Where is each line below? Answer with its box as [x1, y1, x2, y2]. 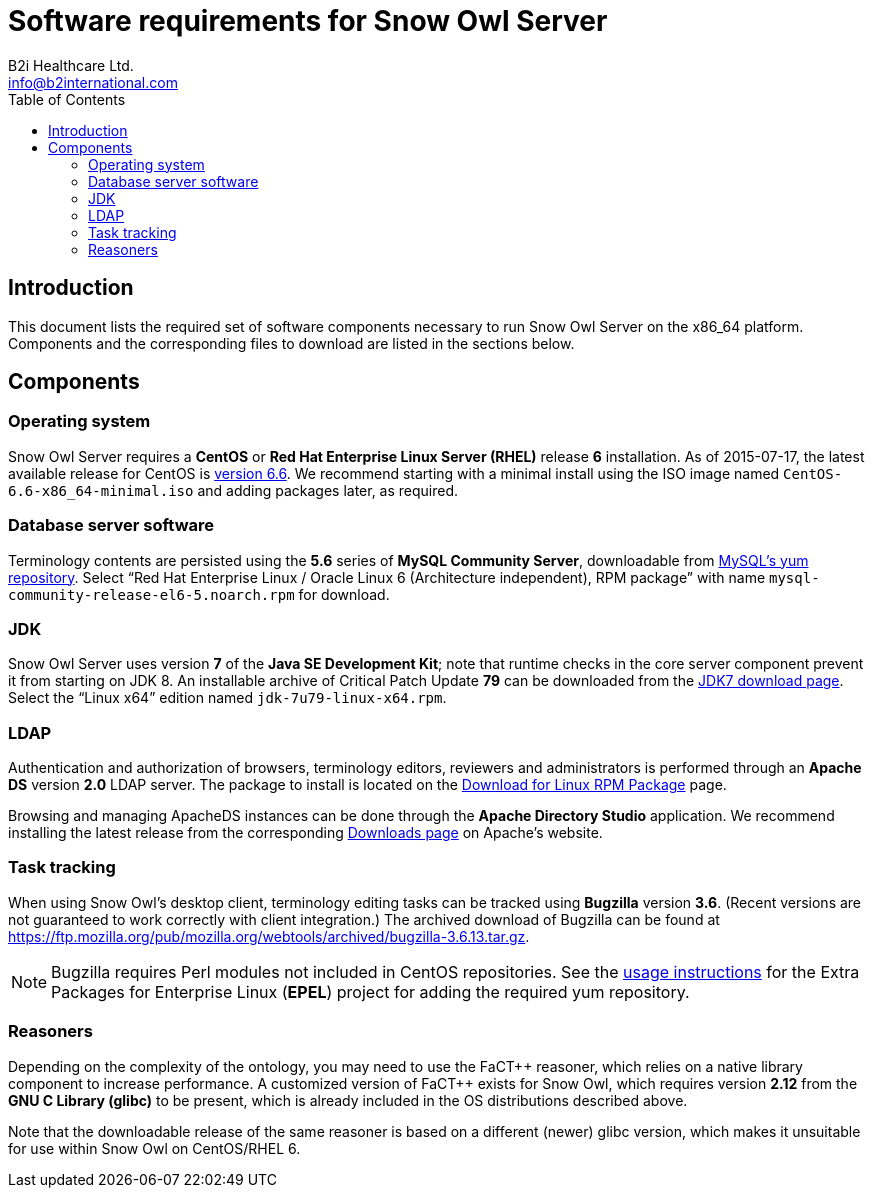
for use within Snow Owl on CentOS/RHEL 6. [8, 1139, 301, 1157]
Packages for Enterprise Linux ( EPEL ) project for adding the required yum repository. [51, 981, 690, 1002]
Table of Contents [8, 90, 126, 108]
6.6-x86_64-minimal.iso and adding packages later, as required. [8, 481, 459, 499]
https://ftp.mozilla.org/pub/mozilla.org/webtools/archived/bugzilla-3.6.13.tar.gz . [8, 927, 530, 945]
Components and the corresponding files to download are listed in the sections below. [8, 334, 575, 352]
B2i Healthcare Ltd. [8, 56, 134, 74]
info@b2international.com [8, 73, 178, 91]
